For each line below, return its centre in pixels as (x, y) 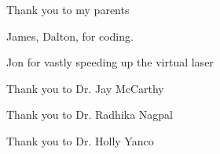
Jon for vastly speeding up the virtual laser (110, 62)
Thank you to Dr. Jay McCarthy (85, 88)
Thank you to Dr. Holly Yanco (80, 140)
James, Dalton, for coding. (70, 36)
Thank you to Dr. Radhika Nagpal (90, 115)
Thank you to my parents (68, 9)
